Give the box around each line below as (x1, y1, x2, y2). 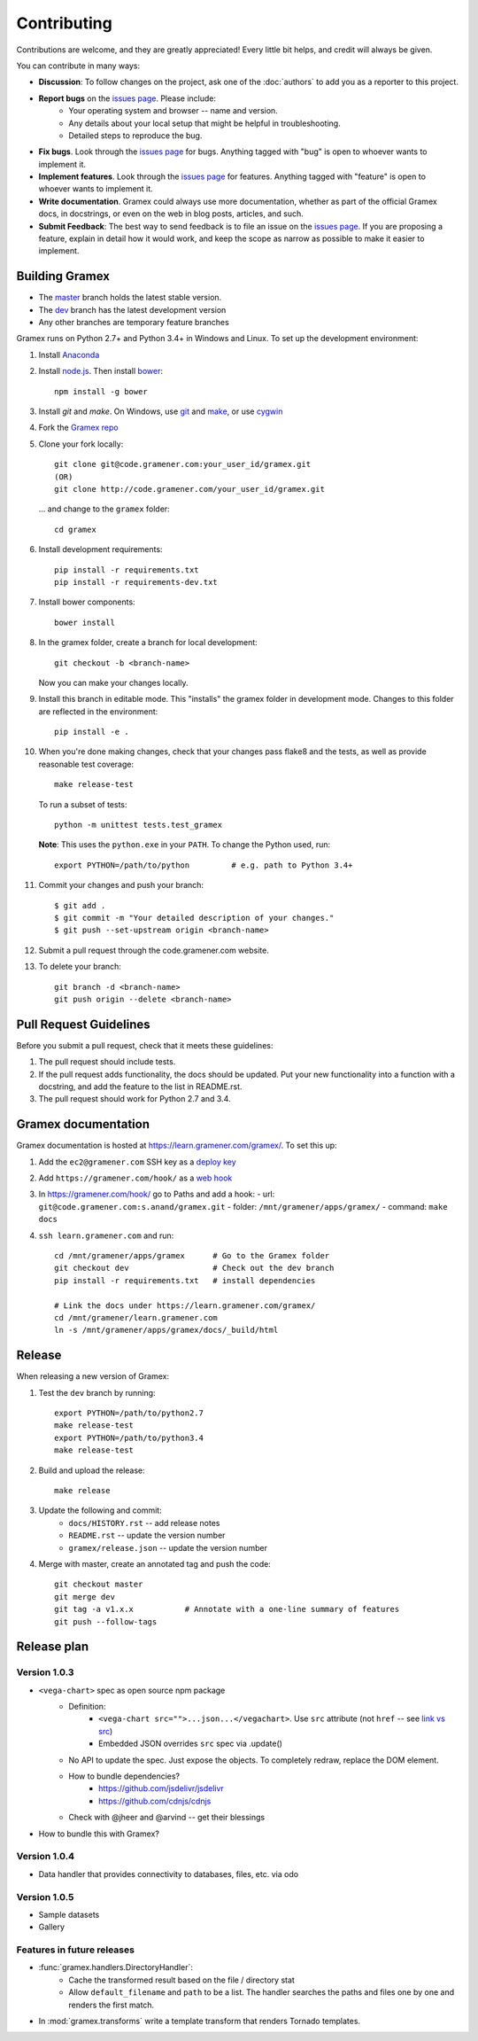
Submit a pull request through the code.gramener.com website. (38, 945, 269, 955)
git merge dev (54, 1592, 115, 1601)
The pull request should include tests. (38, 1056, 176, 1067)
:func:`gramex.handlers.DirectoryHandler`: (38, 1962, 194, 1973)
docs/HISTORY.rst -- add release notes (68, 1517, 220, 1528)
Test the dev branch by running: (38, 1387, 156, 1398)
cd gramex (54, 524, 96, 534)
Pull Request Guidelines (16, 1017, 150, 1032)
